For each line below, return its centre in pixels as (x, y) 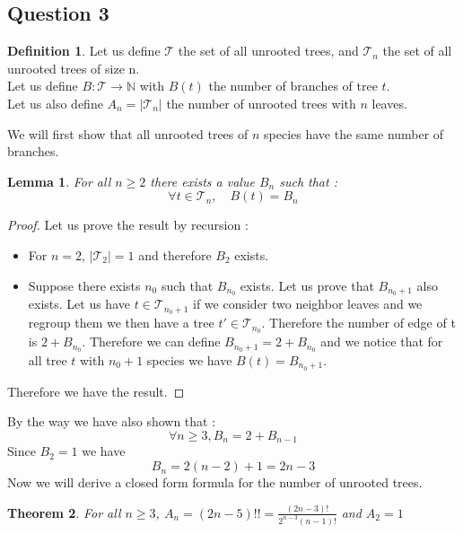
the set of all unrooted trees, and (268, 51)
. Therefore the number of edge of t (358, 323)
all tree (48, 359)
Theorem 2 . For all (64, 512)
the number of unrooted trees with (261, 103)
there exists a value (202, 181)
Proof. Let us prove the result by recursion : (128, 225)
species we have (189, 359)
